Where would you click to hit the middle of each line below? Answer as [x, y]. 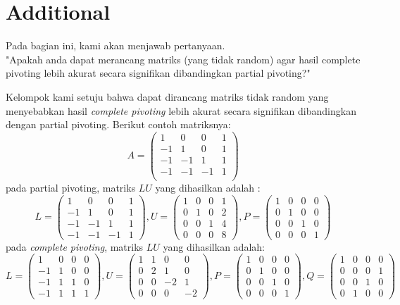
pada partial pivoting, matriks [71, 187]
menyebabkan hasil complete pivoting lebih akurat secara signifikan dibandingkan [181, 110]
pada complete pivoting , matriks [75, 246]
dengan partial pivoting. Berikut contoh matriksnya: [118, 124]
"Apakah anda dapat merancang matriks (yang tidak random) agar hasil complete [183, 59]
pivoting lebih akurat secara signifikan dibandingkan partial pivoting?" [158, 73]
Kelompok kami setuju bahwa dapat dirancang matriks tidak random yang [167, 96]
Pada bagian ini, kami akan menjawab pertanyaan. [115, 45]
